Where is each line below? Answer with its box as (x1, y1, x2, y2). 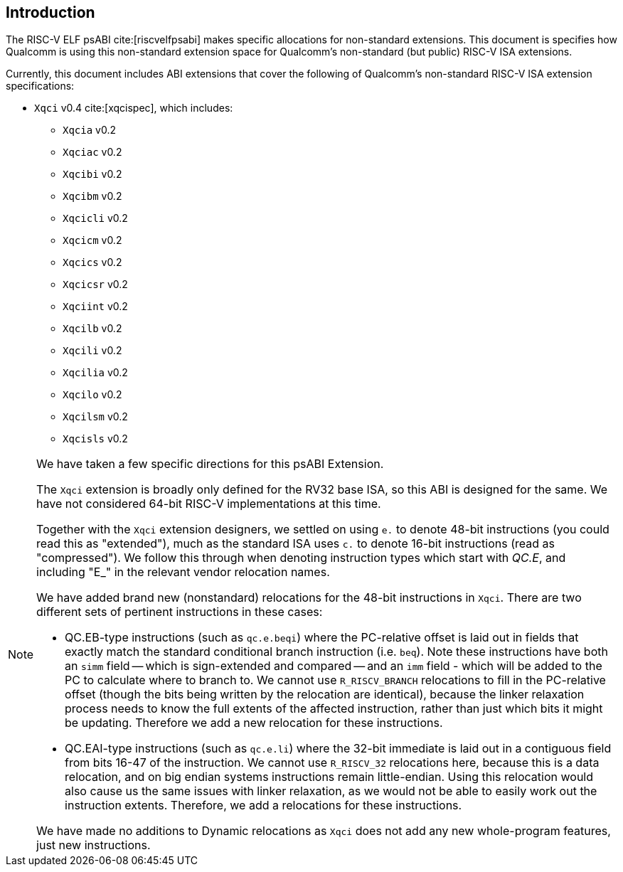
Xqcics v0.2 (63, 256, 122, 269)
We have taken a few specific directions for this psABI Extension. (36, 457, 384, 472)
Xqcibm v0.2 (63, 190, 122, 203)
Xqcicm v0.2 (63, 234, 122, 247)
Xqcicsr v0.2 (63, 278, 128, 291)
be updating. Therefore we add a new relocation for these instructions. (65, 716, 443, 730)
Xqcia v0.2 (63, 124, 117, 137)
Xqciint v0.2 (63, 300, 128, 313)
